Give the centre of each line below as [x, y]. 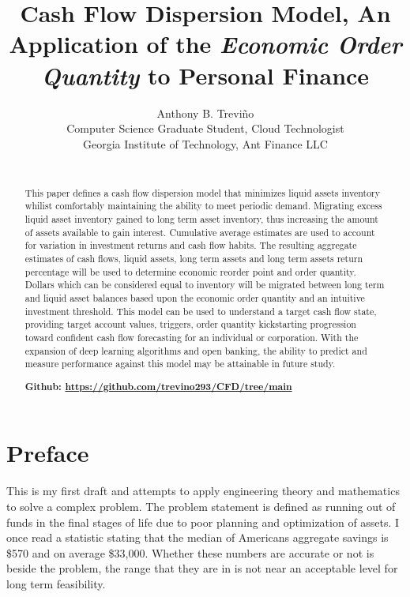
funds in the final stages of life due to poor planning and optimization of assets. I [203, 522]
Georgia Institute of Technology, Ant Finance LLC [205, 143]
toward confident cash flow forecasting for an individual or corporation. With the [192, 337]
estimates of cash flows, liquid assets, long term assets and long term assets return [194, 258]
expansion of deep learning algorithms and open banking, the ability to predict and [196, 350]
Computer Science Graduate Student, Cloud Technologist [205, 128]
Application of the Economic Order [205, 44]
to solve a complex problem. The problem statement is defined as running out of [201, 506]
